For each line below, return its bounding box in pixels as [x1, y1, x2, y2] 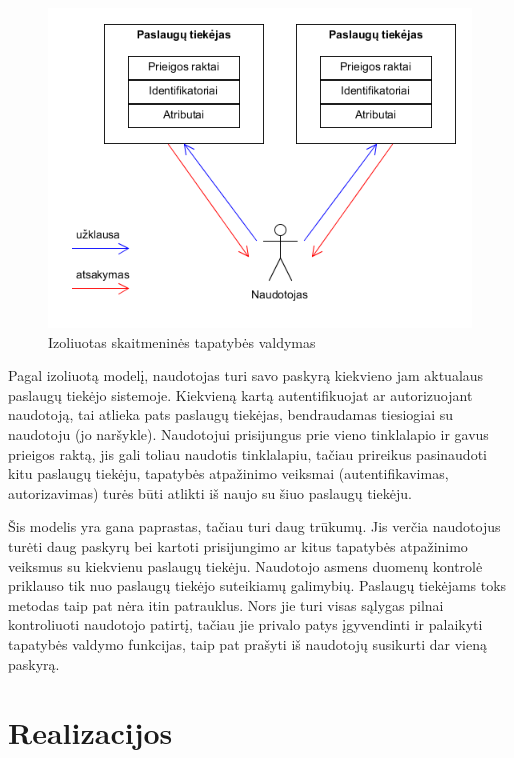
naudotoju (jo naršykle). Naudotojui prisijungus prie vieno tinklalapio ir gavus [8, 423, 489, 444]
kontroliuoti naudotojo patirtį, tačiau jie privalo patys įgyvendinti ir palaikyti [8, 614, 483, 635]
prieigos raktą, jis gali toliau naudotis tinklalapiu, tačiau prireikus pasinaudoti [8, 443, 487, 464]
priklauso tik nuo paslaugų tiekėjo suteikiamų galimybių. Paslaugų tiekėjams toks [8, 575, 507, 596]
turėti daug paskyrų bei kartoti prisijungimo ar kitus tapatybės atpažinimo [8, 535, 468, 556]
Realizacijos [8, 712, 173, 753]
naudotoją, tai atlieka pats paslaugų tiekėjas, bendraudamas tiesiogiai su [8, 404, 454, 425]
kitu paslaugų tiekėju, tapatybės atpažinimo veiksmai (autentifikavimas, [8, 463, 449, 484]
